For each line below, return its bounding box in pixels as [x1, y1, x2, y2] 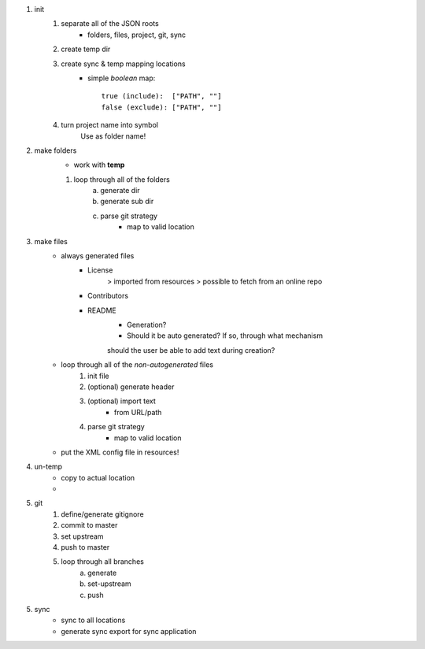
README [87, 306, 117, 315]
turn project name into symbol [61, 121, 159, 130]
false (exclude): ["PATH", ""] [101, 102, 222, 112]
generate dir [100, 186, 141, 195]
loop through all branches [61, 557, 145, 566]
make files [34, 236, 68, 246]
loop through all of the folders [73, 174, 171, 184]
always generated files [61, 251, 135, 261]
